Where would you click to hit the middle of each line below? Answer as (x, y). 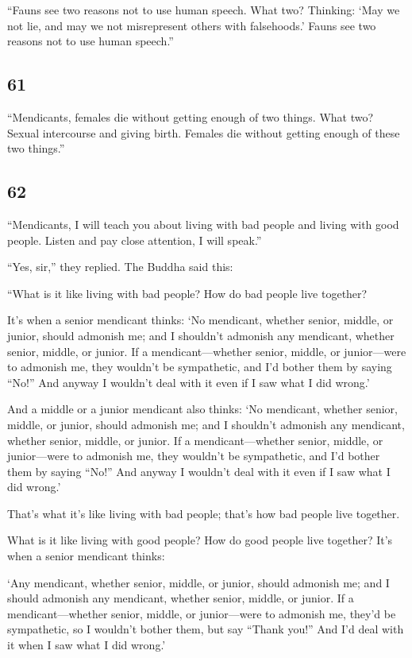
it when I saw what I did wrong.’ (87, 645)
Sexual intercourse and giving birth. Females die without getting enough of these (204, 132)
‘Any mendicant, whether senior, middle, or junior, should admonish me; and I (198, 582)
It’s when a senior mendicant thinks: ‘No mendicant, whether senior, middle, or (200, 320)
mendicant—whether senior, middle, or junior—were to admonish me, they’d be (202, 613)
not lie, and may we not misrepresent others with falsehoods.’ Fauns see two (192, 25)
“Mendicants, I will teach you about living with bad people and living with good (203, 224)
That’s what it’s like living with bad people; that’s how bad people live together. (204, 513)
